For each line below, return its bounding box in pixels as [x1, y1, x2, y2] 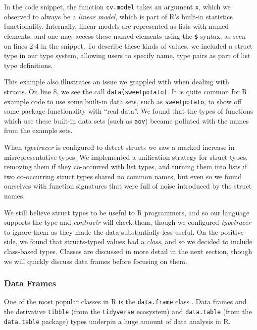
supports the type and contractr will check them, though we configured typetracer [4, 217, 251, 227]
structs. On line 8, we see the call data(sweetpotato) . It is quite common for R [4, 86, 247, 96]
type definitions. [4, 60, 53, 70]
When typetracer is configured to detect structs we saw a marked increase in [4, 142, 235, 152]
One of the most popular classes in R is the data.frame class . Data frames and [4, 296, 247, 307]
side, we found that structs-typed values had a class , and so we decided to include [4, 236, 253, 247]
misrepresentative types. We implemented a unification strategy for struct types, [4, 151, 248, 162]
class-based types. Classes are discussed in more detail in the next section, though [4, 246, 252, 256]
